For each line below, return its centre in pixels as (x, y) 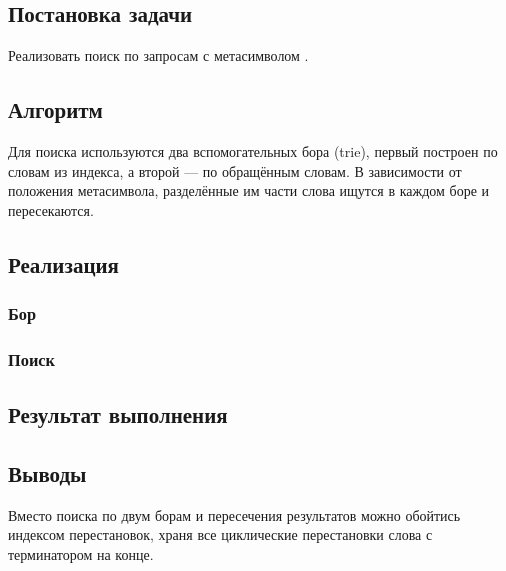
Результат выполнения (118, 414)
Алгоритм (55, 109)
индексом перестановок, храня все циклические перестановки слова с (220, 534)
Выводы (47, 473)
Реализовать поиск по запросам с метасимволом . (158, 55)
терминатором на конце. (81, 554)
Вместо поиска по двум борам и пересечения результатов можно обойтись (234, 514)
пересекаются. (51, 209)
